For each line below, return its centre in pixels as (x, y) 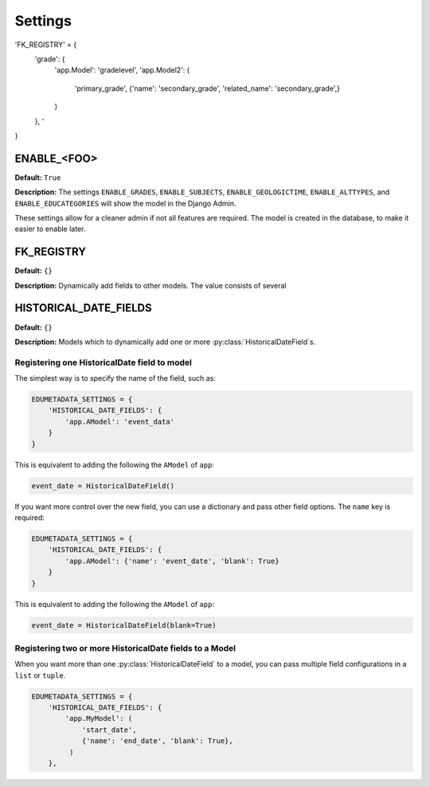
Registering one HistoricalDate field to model (104, 362)
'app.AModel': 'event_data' (120, 421)
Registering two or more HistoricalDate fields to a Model (125, 648)
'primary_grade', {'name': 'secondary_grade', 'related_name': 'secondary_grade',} (207, 88)
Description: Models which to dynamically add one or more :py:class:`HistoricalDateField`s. (165, 342)
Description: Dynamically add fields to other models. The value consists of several (150, 285)
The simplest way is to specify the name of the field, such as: (115, 378)
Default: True (38, 177)
